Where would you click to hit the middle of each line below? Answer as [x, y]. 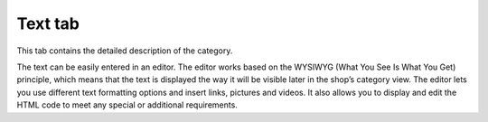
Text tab [48, 23]
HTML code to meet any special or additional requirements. [127, 105]
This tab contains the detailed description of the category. [125, 51]
